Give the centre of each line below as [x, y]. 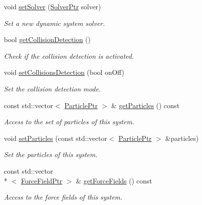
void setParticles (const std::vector [56, 138]
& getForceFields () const [114, 180]
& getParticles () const [145, 105]
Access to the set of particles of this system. [69, 122]
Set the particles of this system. [51, 154]
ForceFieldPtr [42, 180]
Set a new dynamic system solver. [55, 23]
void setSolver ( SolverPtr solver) [53, 6]
